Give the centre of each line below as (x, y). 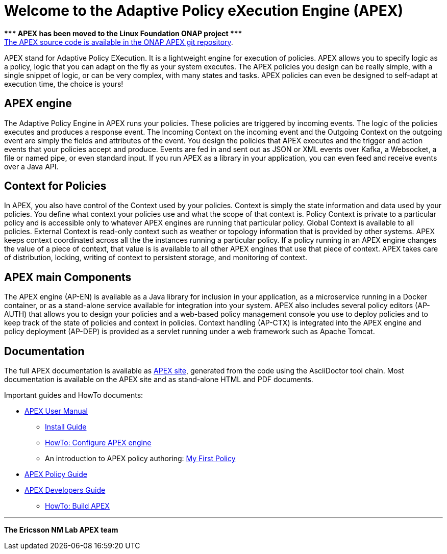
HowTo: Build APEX (77, 506)
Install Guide (66, 427)
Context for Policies (55, 186)
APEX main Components (68, 277)
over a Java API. (31, 166)
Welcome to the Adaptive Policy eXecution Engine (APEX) (204, 11)
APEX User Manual (56, 411)
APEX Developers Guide (65, 490)
